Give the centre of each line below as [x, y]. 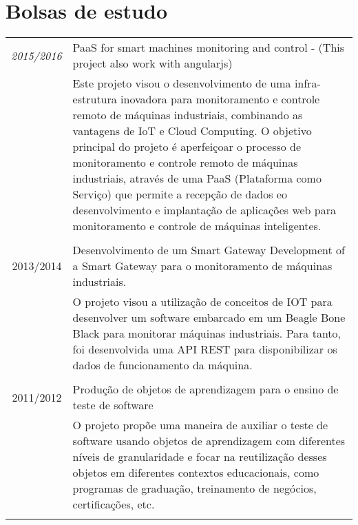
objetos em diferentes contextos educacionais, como [196, 473]
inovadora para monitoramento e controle [220, 99]
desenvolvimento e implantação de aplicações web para [204, 210]
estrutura [95, 99]
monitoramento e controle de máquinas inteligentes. [197, 226]
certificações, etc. [114, 504]
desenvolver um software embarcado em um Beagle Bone [209, 318]
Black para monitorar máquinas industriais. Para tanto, [207, 333]
